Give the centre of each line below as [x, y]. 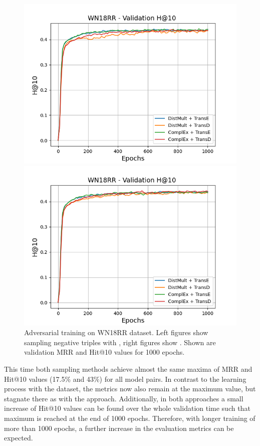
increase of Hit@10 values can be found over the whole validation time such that [127, 408]
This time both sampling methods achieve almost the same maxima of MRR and [128, 368]
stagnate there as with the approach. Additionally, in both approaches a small [124, 398]
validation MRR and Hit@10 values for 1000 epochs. [104, 352]
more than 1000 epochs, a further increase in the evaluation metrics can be [119, 428]
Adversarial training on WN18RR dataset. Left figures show [116, 332]
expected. [19, 438]
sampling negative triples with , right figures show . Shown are [120, 342]
